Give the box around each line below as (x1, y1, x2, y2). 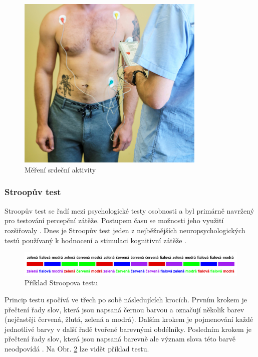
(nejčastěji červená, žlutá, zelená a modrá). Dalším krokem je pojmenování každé (5, 314, 253, 324)
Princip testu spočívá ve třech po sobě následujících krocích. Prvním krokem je (5, 294, 247, 305)
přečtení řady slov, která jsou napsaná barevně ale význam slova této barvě (5, 333, 235, 344)
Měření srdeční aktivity (25, 164, 96, 174)
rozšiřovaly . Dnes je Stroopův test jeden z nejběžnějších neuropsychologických (5, 225, 245, 235)
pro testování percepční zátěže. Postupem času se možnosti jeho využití (5, 215, 224, 226)
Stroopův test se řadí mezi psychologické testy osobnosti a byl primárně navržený (5, 205, 254, 216)
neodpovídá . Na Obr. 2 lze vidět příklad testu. (5, 343, 149, 354)
